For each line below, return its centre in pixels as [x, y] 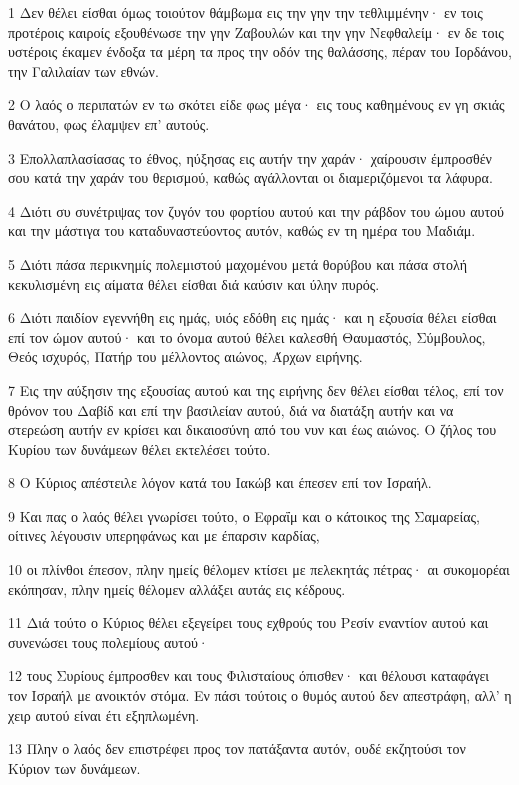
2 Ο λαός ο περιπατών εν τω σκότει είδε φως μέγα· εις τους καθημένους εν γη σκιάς [256, 104]
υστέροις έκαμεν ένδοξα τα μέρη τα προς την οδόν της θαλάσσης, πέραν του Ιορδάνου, [260, 51]
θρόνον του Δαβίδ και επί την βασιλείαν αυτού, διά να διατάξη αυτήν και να [231, 409]
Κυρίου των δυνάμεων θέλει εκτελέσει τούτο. [139, 448]
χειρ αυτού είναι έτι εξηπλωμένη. [104, 714]
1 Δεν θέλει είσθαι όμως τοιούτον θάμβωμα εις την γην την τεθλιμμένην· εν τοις [245, 12]
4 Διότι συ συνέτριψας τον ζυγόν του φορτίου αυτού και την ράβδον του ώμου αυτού [256, 210]
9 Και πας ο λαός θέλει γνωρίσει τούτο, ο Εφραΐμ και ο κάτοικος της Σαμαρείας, [244, 515]
